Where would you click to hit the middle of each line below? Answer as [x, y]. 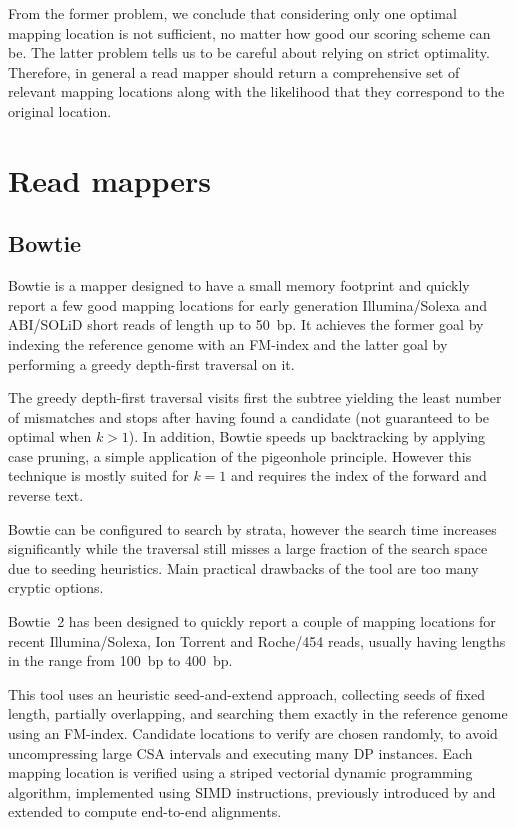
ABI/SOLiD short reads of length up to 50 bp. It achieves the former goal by [246, 324]
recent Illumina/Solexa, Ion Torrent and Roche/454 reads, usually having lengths [257, 640]
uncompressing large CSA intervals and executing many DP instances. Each [240, 752]
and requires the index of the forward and [358, 475]
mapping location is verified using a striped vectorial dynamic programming [240, 772]
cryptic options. [56, 587]
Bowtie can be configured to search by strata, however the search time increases [252, 528]
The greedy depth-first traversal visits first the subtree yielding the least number [255, 397]
